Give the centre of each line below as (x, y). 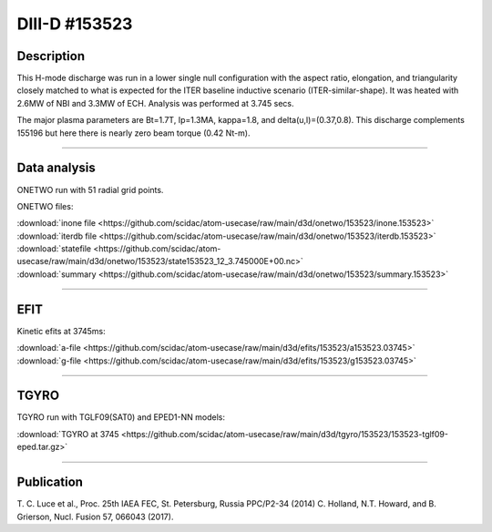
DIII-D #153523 (75, 24)
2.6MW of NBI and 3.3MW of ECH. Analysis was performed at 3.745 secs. (155, 103)
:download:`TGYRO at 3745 (68, 434)
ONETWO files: (45, 206)
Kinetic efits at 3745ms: (61, 331)
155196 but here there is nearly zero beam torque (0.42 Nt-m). (133, 133)
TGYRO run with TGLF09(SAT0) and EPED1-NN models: (121, 417)
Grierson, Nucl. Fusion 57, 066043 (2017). (95, 517)
